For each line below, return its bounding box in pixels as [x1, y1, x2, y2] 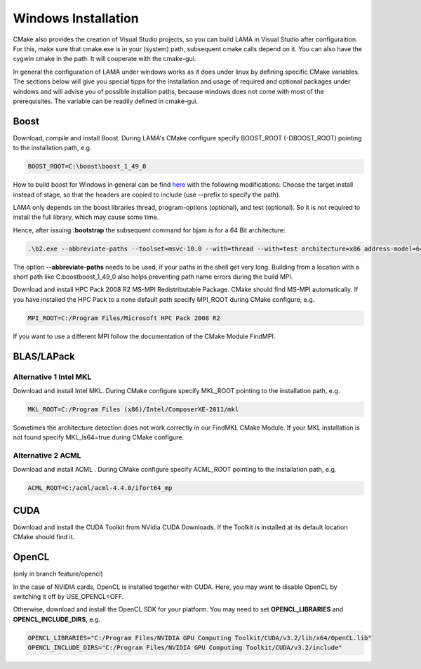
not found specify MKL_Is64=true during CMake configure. [13, 433, 185, 442]
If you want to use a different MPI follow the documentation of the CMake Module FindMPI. [13, 332, 276, 340]
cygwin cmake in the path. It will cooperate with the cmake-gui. [13, 55, 196, 63]
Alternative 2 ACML [13, 451, 81, 461]
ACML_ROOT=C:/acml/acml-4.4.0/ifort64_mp [27, 484, 173, 492]
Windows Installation [13, 11, 140, 26]
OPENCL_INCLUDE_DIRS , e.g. [13, 615, 101, 623]
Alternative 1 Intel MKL [13, 372, 92, 382]
